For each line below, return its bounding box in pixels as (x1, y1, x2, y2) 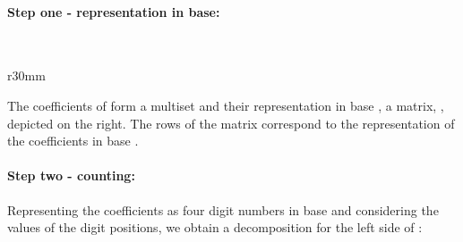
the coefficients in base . (7, 131, 139, 150)
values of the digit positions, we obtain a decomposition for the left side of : (7, 218, 423, 237)
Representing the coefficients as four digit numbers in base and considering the (7, 200, 439, 219)
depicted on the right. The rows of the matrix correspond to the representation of (7, 113, 455, 132)
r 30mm (7, 66, 46, 85)
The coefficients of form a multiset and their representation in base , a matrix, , (7, 96, 444, 114)
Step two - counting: (7, 166, 135, 185)
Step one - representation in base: (7, 2, 220, 21)
